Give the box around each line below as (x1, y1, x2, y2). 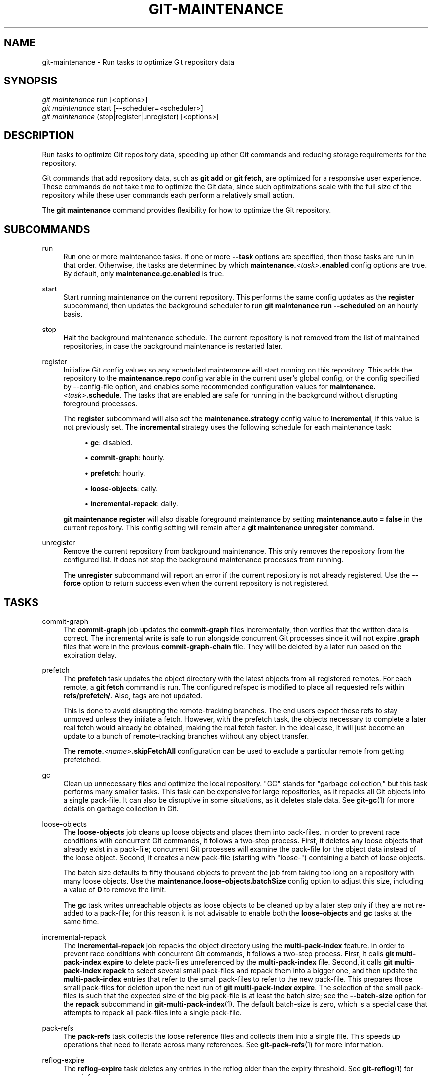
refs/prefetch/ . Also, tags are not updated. (63, 691, 203, 700)
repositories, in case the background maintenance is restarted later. (63, 342, 283, 351)
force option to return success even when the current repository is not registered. (63, 579, 329, 588)
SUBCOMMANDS (4, 223, 90, 236)
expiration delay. (63, 650, 117, 659)
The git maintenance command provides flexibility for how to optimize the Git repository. (42, 206, 331, 215)
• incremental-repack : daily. (84, 499, 178, 508)
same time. (63, 917, 99, 926)
